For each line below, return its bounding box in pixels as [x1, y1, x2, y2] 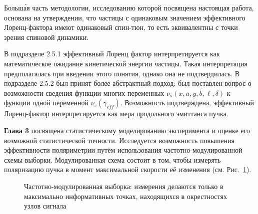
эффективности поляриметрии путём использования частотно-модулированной [4, 145, 242, 155]
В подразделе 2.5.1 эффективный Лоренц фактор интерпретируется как [4, 48, 220, 59]
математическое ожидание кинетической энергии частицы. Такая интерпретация [4, 58, 247, 68]
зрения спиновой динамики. [4, 31, 89, 42]
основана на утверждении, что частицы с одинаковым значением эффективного [4, 12, 245, 22]
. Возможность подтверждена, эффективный [120, 97, 254, 108]
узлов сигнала [24, 201, 66, 211]
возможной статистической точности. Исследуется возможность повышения [4, 135, 234, 145]
